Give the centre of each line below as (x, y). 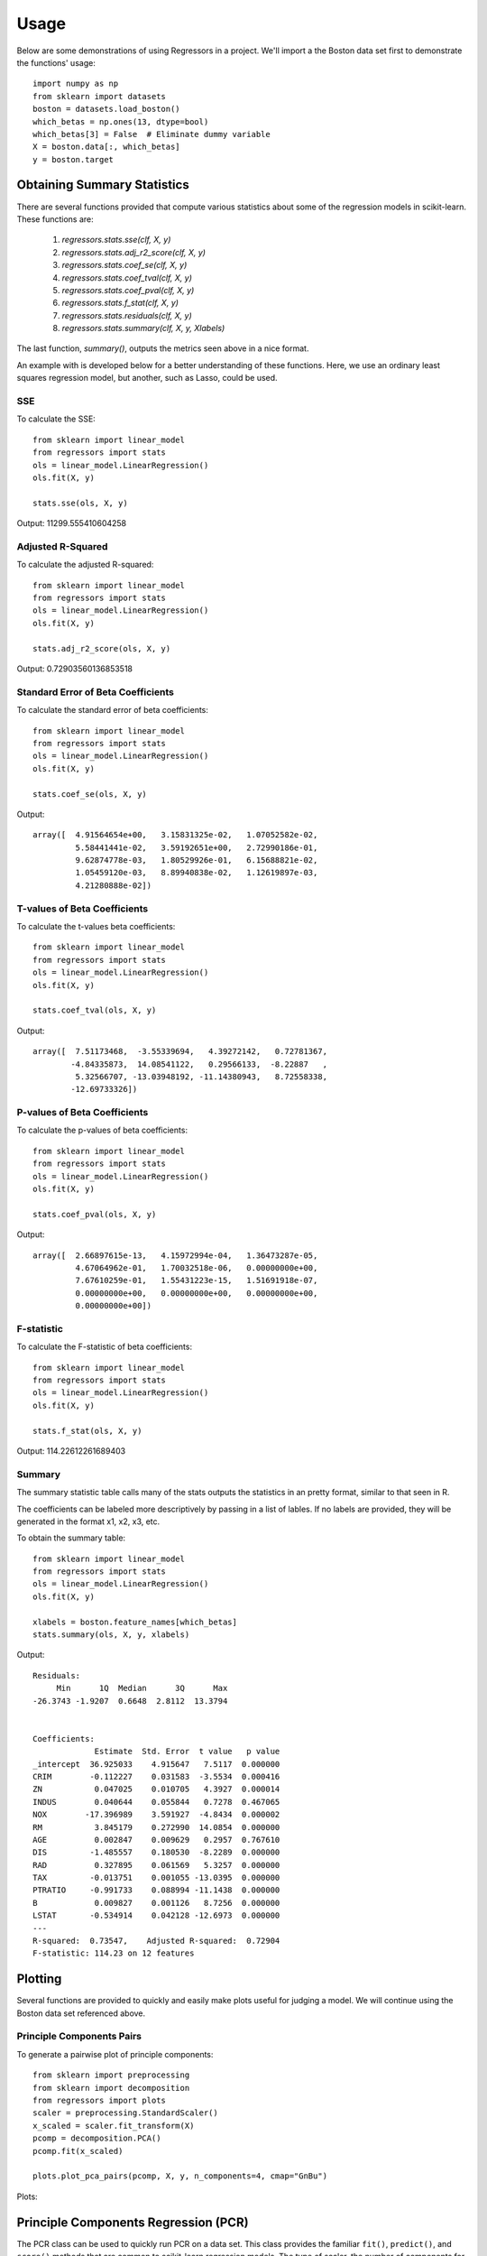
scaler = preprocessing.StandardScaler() (125, 2113)
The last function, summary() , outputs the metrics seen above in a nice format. (163, 348)
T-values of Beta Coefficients (83, 909)
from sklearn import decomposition (111, 2088)
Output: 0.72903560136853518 (75, 669)
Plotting (39, 1979)
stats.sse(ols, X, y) (80, 503)
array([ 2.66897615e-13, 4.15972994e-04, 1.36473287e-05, (175, 1255)
